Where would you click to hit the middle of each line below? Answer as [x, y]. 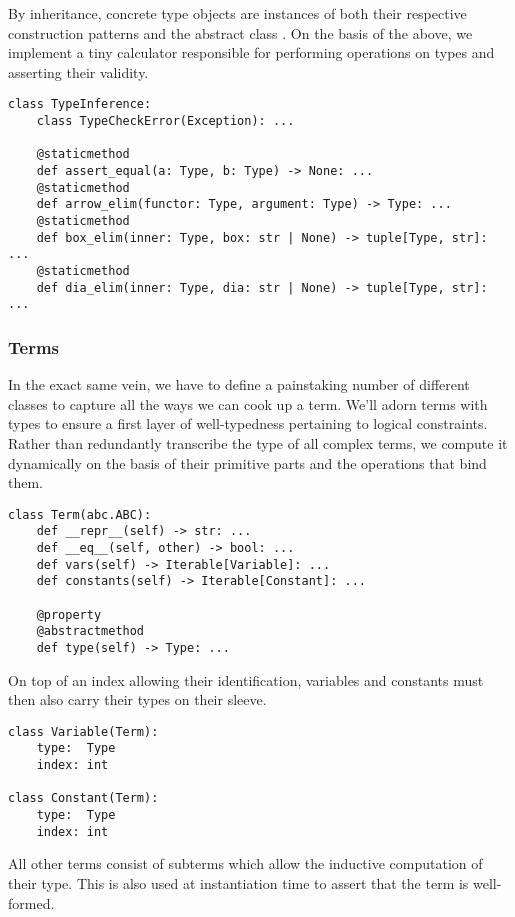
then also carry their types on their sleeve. [137, 699]
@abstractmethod [90, 631]
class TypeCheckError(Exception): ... [165, 121]
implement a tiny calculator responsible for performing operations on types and [251, 52]
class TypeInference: [80, 104]
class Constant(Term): [83, 798]
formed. [31, 902]
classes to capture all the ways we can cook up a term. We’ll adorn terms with [248, 403]
